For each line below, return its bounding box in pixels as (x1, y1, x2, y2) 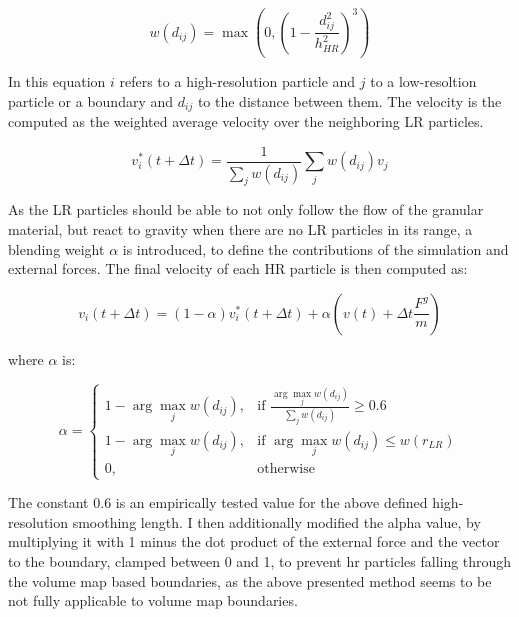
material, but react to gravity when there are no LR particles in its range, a (8, 219, 473, 239)
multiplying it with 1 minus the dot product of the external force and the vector (8, 531, 500, 552)
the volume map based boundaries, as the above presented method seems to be (8, 570, 492, 591)
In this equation (8, 71, 106, 92)
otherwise (257, 461, 315, 476)
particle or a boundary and (8, 90, 174, 111)
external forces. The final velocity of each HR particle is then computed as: (8, 258, 468, 279)
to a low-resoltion (370, 71, 477, 92)
